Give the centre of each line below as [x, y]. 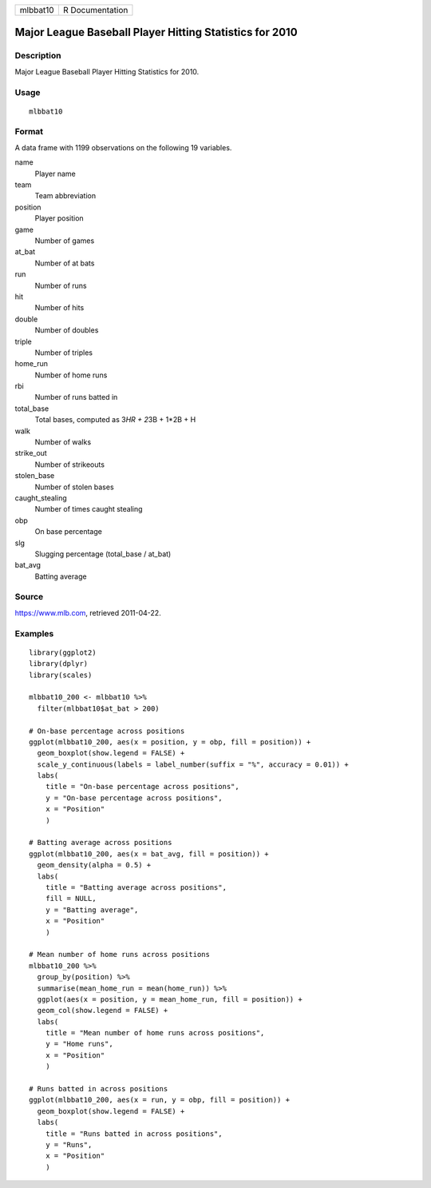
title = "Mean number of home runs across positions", [155, 1033]
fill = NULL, [71, 899]
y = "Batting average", [92, 910]
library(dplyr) [59, 664]
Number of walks [63, 442]
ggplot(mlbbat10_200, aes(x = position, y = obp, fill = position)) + [170, 742]
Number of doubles [67, 330]
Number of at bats [65, 263]
